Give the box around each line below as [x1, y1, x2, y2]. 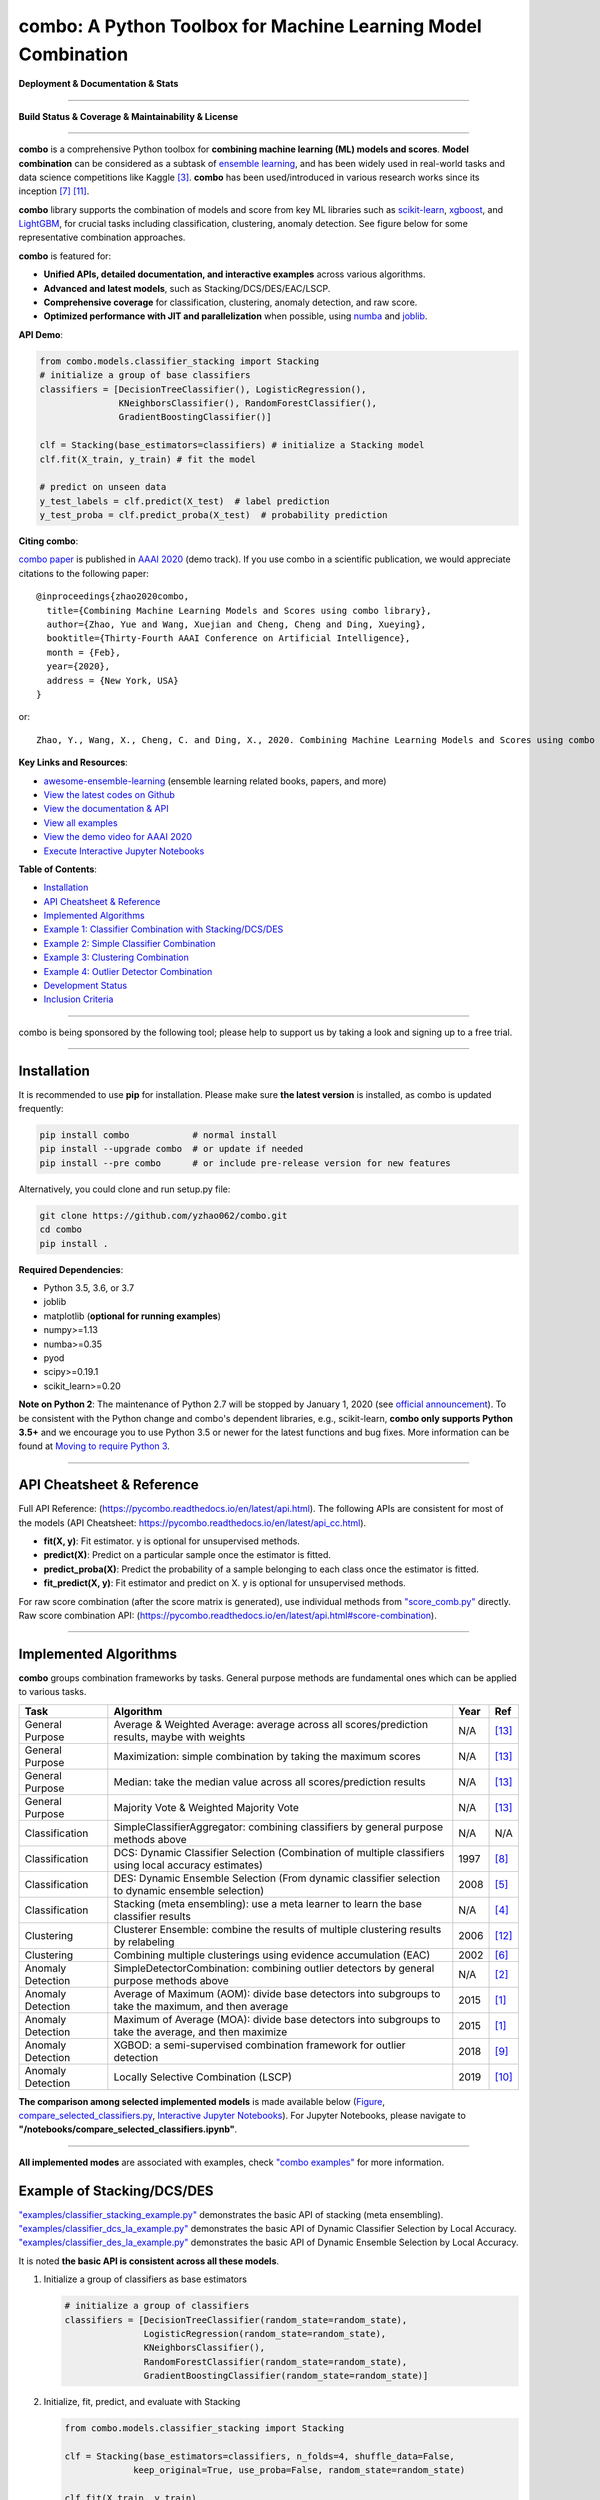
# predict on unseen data [39, 481, 167, 493]
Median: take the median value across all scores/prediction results [113, 1775, 426, 1789]
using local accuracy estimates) [113, 1858, 264, 1872]
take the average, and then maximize [113, 2025, 288, 2039]
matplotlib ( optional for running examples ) [43, 1310, 222, 1322]
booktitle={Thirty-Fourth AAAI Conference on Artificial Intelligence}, [46, 633, 411, 644]
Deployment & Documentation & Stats [18, 78, 179, 90]
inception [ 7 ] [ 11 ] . [18, 185, 90, 197]
